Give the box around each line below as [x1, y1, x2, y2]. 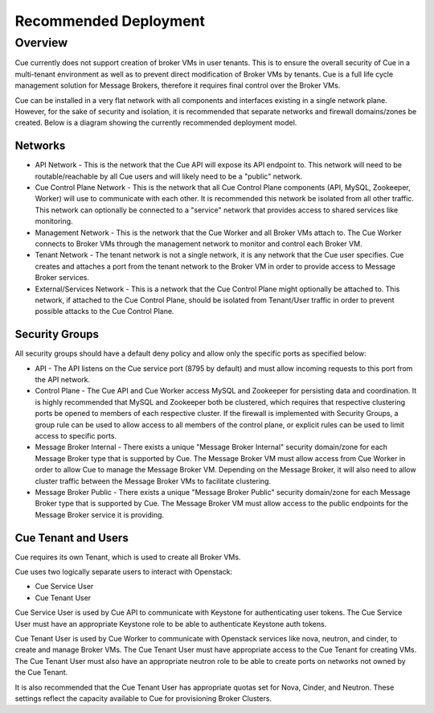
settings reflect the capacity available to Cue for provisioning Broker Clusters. [14, 693, 272, 703]
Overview [14, 35, 68, 50]
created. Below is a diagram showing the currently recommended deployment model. [14, 117, 297, 128]
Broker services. [35, 273, 90, 282]
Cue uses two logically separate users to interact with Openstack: [14, 567, 233, 576]
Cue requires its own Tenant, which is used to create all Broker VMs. [14, 552, 241, 562]
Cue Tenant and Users [14, 531, 129, 545]
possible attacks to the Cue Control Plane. [35, 307, 174, 316]
